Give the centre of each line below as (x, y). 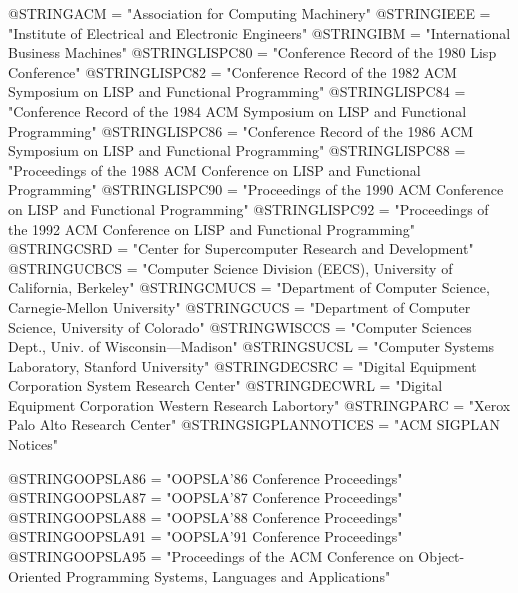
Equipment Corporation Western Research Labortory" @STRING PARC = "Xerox (259, 404)
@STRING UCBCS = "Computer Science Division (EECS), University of (230, 267)
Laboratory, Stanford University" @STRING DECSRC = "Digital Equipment (242, 365)
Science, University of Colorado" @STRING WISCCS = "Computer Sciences (240, 326)
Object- (441, 556)
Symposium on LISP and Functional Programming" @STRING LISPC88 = (237, 150)
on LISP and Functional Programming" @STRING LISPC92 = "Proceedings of (248, 208)
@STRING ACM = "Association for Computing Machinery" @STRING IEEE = (249, 13)
